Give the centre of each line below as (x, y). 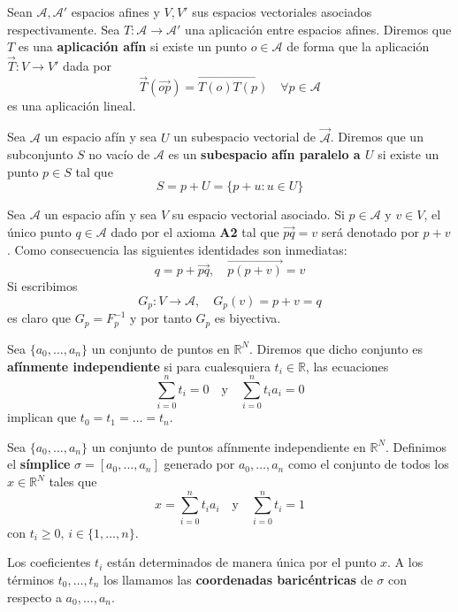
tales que (73, 481)
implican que (42, 417)
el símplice (39, 464)
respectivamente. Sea (64, 29)
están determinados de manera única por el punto (241, 562)
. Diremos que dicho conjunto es (336, 348)
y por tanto (161, 318)
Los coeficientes (49, 562)
